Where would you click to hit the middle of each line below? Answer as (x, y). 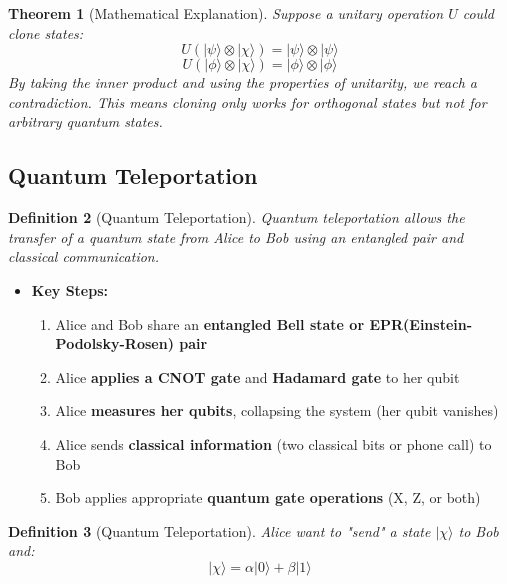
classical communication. (84, 256)
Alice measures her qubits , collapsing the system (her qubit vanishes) (277, 410)
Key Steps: (69, 289)
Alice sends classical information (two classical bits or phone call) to (273, 443)
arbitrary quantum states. (85, 121)
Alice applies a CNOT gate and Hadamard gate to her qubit (257, 376)
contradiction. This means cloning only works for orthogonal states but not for (247, 101)
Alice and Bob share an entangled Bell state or (210, 323)
